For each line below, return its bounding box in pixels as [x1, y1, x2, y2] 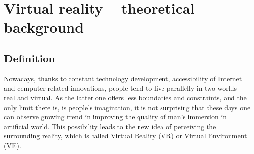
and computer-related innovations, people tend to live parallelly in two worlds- [4, 83, 239, 93]
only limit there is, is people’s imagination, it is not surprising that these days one [4, 102, 251, 112]
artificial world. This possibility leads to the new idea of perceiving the [4, 121, 216, 131]
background [4, 17, 84, 37]
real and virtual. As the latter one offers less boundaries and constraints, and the [4, 92, 247, 102]
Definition [4, 50, 55, 65]
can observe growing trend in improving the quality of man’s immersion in [4, 112, 227, 122]
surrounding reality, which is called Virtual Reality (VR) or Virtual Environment [4, 131, 247, 141]
